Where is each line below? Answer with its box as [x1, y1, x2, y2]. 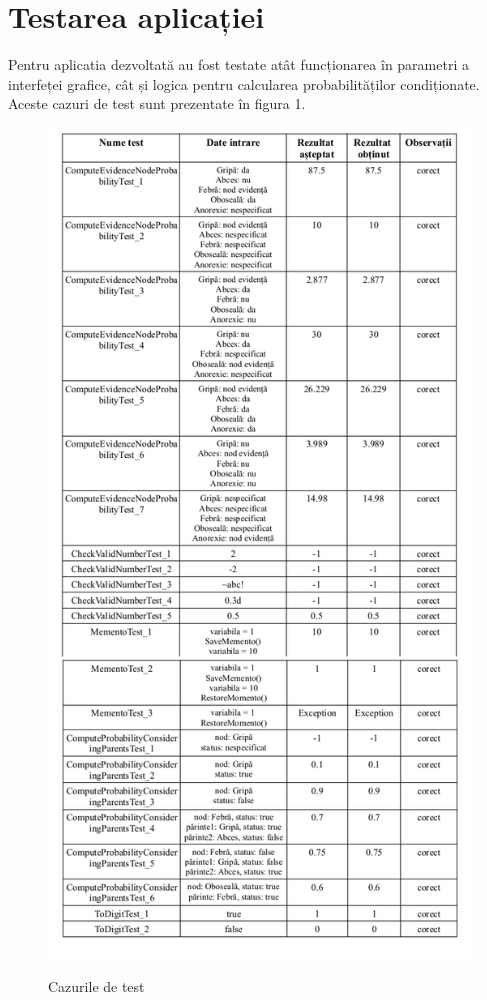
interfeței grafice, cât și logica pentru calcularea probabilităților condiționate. [8, 73, 480, 94]
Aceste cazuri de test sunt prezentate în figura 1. [8, 93, 306, 114]
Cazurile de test [48, 975, 145, 996]
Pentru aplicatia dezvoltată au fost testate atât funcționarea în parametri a [8, 54, 469, 75]
